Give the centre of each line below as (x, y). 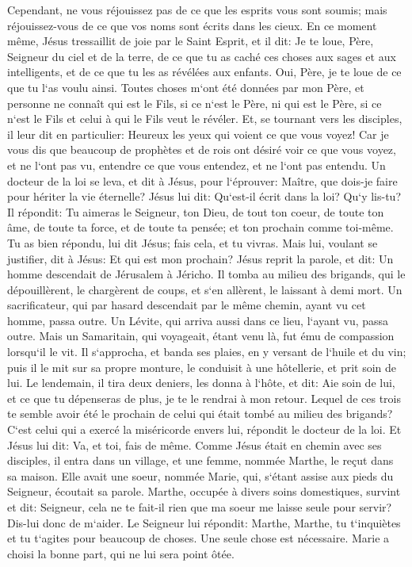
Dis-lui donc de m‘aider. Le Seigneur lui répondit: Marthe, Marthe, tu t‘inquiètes (204, 522)
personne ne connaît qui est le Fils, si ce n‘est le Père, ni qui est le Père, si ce (195, 103)
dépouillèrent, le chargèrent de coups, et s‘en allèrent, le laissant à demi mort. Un (205, 289)
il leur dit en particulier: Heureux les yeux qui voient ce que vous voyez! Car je (198, 134)
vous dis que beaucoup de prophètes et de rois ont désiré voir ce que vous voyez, (202, 149)
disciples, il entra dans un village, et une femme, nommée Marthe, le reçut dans (200, 460)
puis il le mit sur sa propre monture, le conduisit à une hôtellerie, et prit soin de (202, 367)
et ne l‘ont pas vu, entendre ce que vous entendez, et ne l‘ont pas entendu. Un (196, 165)
